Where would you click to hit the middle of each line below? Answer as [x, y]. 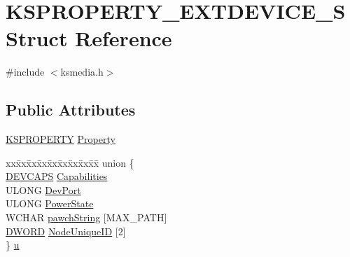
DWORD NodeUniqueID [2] [66, 231]
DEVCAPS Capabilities [57, 176]
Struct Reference [89, 38]
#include [25, 72]
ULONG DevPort [43, 189]
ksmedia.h [82, 72]
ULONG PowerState [50, 203]
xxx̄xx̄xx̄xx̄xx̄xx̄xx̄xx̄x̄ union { [70, 162]
